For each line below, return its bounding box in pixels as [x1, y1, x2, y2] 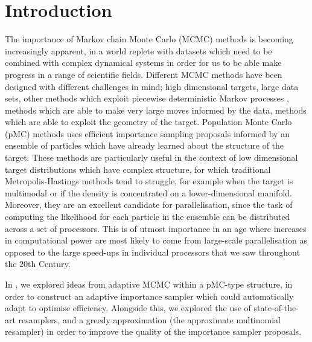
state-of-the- [253, 302, 299, 314]
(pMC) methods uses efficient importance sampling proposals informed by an [5, 127, 290, 140]
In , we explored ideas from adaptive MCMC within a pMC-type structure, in [5, 278, 293, 290]
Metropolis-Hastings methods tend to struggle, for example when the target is [5, 175, 293, 187]
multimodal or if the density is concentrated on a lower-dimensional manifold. [5, 186, 292, 199]
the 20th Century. [5, 257, 71, 270]
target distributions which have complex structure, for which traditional [5, 163, 271, 175]
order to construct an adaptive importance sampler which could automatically [5, 289, 294, 302]
